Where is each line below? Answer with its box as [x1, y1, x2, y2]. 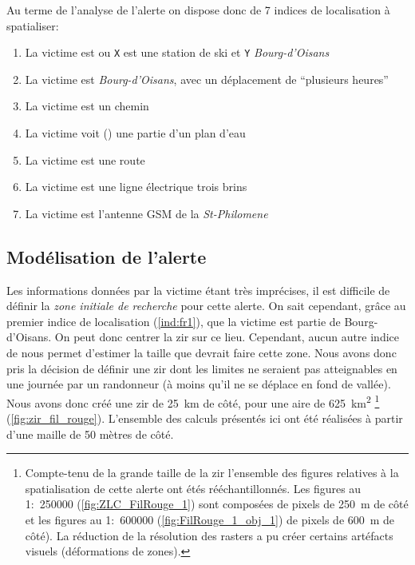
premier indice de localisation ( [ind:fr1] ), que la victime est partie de [6, 312, 341, 329]
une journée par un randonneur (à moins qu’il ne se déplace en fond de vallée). [6, 376, 391, 392]
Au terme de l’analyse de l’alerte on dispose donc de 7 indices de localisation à [6, 2, 390, 18]
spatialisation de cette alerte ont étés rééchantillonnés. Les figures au [25, 479, 362, 496]
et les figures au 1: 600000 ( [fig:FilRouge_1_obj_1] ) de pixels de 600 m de [25, 511, 395, 527]
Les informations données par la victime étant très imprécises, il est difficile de [6, 281, 390, 298]
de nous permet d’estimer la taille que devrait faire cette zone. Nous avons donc [6, 344, 397, 360]
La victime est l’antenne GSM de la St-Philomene [25, 205, 268, 221]
